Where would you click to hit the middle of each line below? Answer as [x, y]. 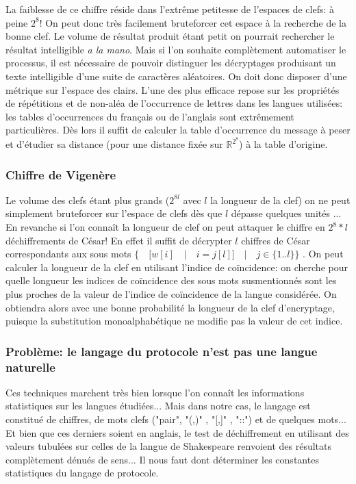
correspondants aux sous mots [68, 254]
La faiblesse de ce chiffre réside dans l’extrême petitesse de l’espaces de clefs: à [170, 9]
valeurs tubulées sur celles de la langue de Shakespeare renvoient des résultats [168, 446]
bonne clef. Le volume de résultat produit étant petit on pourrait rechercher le [170, 36]
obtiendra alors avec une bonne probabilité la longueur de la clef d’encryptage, [170, 307]
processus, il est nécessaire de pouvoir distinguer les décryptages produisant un [171, 63]
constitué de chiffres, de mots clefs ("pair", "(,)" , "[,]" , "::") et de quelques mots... [176, 419]
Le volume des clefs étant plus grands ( [88, 200]
